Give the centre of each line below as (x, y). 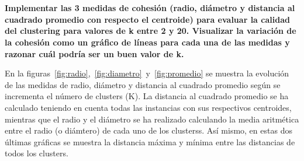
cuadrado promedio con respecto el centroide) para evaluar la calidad (147, 19)
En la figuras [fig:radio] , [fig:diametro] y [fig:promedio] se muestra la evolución (147, 73)
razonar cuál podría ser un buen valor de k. (94, 53)
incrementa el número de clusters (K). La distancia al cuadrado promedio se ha (147, 96)
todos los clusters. (37, 153)
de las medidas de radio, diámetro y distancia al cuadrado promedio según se (143, 84)
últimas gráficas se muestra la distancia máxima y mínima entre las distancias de (150, 141)
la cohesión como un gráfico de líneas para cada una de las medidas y (147, 42)
